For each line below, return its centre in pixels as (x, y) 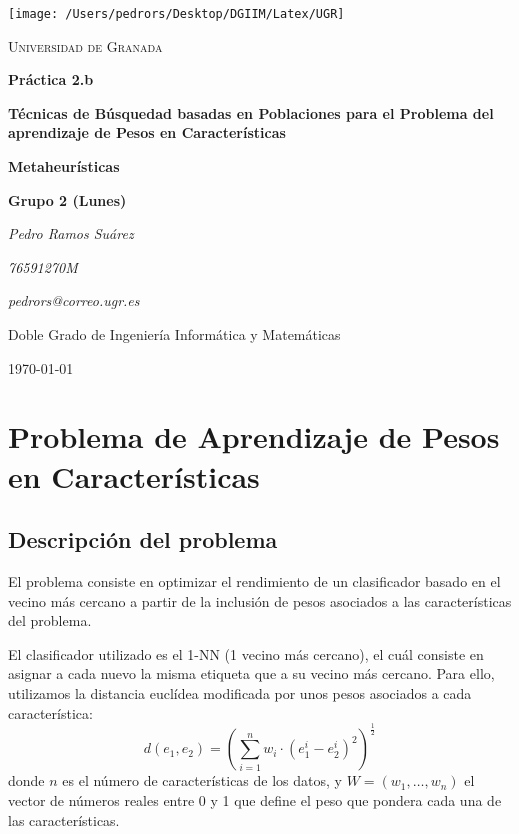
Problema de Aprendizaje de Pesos (254, 436)
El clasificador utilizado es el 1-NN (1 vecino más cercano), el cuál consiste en (246, 653)
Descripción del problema (143, 539)
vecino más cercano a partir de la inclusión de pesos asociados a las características (260, 600)
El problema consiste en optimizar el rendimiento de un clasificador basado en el (254, 580)
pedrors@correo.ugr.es (74, 300)
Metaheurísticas (64, 166)
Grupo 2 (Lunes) (67, 199)
